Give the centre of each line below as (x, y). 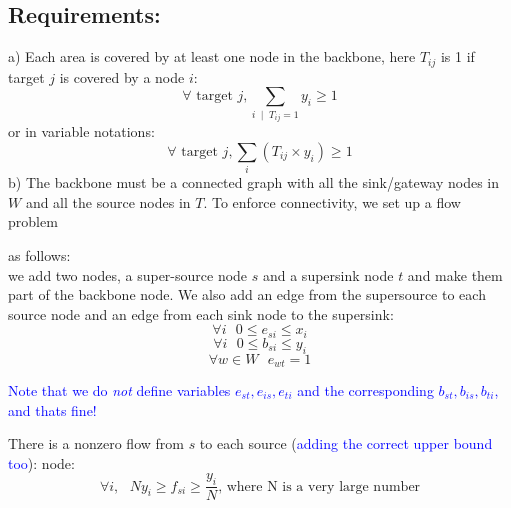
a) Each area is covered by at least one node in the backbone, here (212, 56)
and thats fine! (52, 409)
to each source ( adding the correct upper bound (346, 443)
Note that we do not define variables (119, 390)
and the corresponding (365, 390)
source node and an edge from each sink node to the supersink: (201, 313)
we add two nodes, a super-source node (128, 274)
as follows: (39, 254)
